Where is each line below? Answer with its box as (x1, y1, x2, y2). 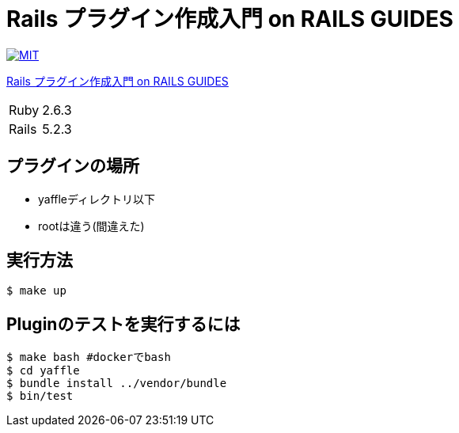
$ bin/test (6, 389, 74, 403)
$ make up (6, 284, 66, 298)
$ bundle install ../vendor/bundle (6, 377, 227, 390)
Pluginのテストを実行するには (6, 313, 241, 334)
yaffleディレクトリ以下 (38, 192, 156, 206)
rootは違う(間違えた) (38, 218, 145, 233)
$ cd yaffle (6, 364, 80, 378)
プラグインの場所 (6, 156, 139, 177)
